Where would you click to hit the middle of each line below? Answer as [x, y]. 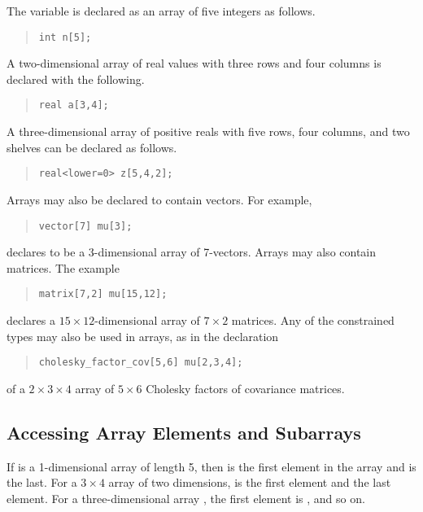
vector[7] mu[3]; [85, 226]
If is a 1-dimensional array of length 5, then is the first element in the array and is [211, 466]
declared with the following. [76, 79]
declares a [31, 320]
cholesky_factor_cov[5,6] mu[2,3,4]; [141, 363]
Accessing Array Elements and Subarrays [184, 432]
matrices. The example [63, 267]
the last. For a [42, 482]
